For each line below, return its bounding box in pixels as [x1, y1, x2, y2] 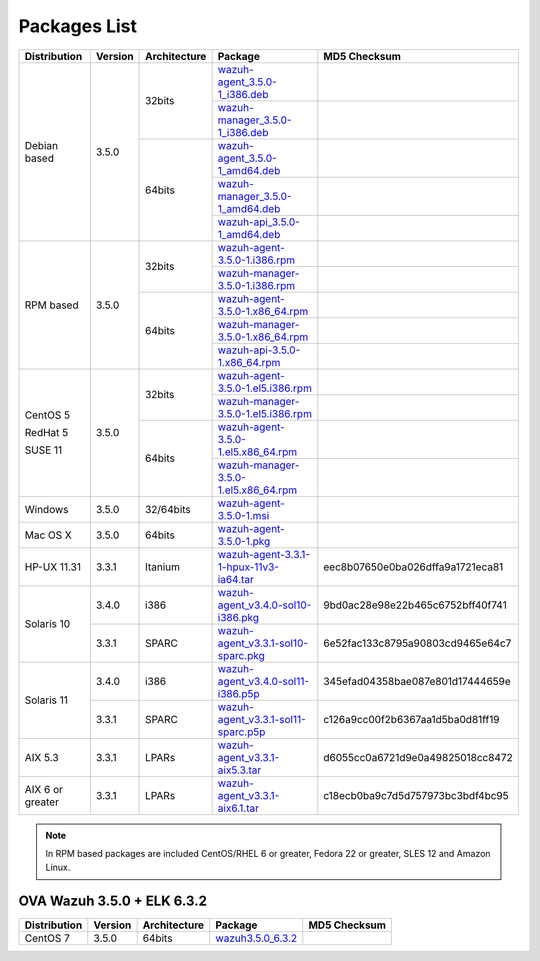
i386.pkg [217, 610, 260, 624]
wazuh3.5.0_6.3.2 [215, 931, 298, 945]
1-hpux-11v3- [217, 560, 280, 574]
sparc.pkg [217, 648, 265, 662]
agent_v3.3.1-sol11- [217, 712, 307, 726]
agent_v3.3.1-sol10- [217, 636, 309, 650]
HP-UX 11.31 [24, 560, 82, 574]
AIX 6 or [24, 782, 64, 796]
